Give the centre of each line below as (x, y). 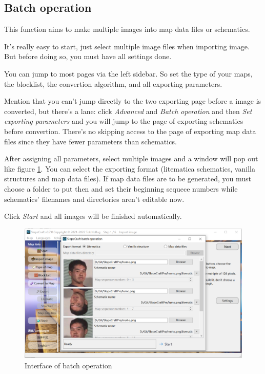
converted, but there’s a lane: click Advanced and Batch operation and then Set (128, 111)
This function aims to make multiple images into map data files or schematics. (127, 29)
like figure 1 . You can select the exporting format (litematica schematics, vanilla (130, 168)
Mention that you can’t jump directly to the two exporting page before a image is (133, 101)
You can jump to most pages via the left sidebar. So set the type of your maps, (128, 73)
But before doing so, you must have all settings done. (88, 56)
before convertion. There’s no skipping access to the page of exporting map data (130, 131)
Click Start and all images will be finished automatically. (93, 216)
